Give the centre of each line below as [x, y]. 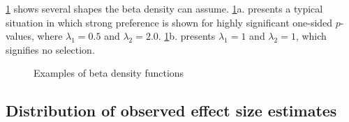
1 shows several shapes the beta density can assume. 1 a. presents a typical [164, 8]
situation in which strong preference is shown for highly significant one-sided [169, 22]
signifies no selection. [50, 49]
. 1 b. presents [187, 36]
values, [20, 36]
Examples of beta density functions [109, 73]
